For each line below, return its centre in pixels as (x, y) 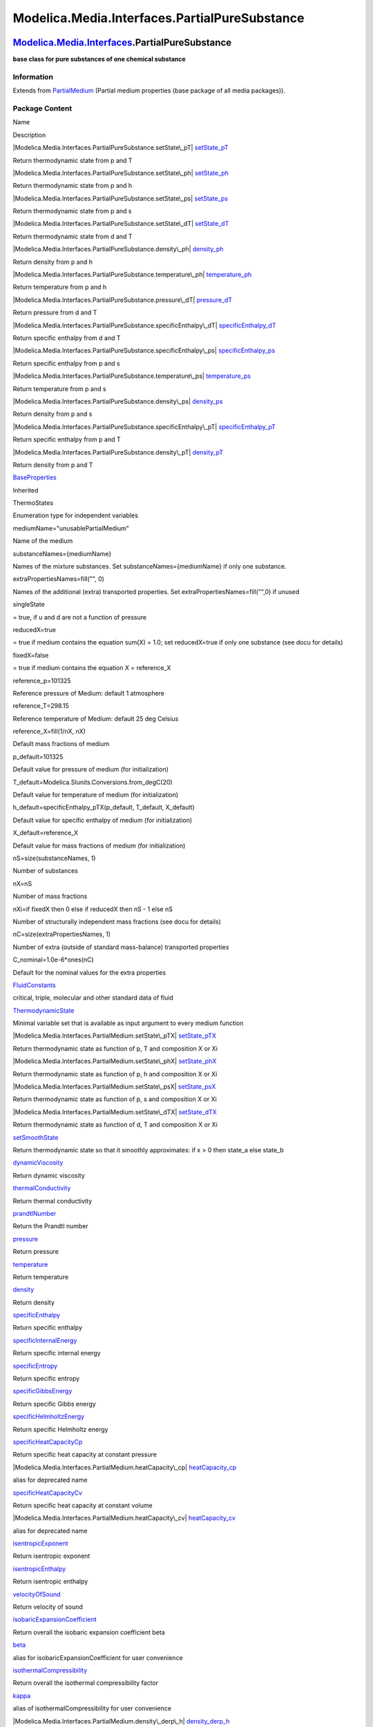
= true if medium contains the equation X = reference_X (92, 668)
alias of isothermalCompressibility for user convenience (92, 1708)
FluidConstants (34, 985)
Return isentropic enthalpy (50, 1581)
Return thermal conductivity (52, 1201)
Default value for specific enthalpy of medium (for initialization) (103, 820)
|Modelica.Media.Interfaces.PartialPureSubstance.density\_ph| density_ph (118, 249)
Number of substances (46, 871)
